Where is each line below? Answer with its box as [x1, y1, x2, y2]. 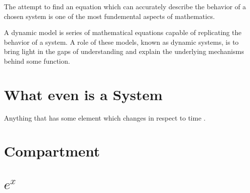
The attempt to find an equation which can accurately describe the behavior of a [4, 1, 246, 11]
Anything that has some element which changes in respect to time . [4, 112, 206, 123]
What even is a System [4, 84, 163, 104]
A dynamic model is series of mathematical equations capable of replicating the [4, 27, 242, 37]
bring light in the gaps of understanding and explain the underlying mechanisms [4, 46, 244, 56]
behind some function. [4, 55, 70, 66]
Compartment [4, 141, 100, 161]
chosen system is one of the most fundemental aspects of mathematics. [4, 11, 215, 21]
